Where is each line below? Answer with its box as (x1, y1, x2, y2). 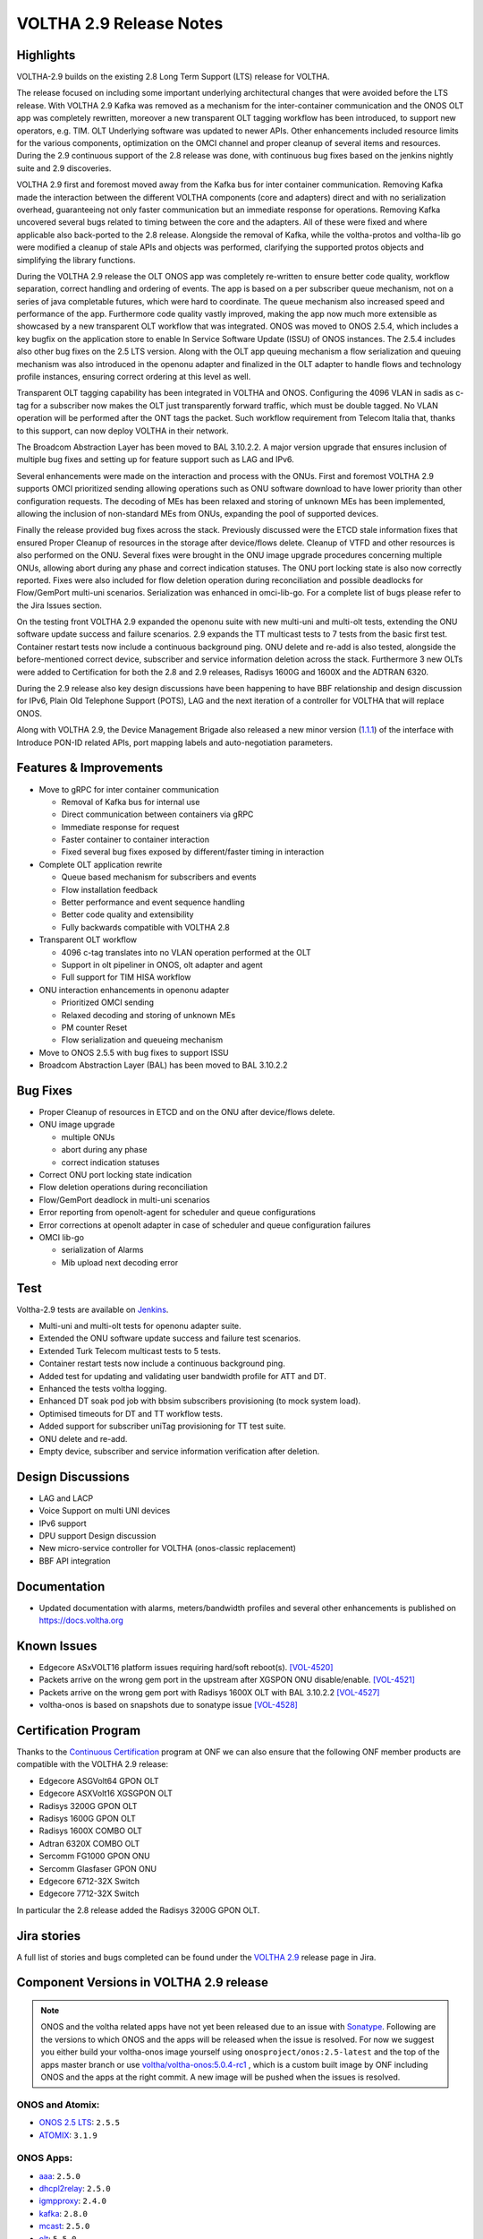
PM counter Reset (61, 1022, 128, 1033)
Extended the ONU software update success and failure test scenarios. (38, 1333, 301, 1343)
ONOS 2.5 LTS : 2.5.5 (38, 2117, 121, 2128)
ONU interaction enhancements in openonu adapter (38, 984, 230, 995)
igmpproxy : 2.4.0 (38, 2195, 107, 2207)
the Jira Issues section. (16, 600, 102, 611)
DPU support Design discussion (38, 1530, 157, 1540)
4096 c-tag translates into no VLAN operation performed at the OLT (61, 947, 312, 957)
